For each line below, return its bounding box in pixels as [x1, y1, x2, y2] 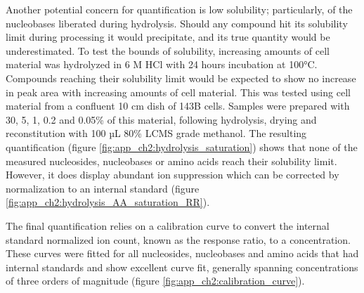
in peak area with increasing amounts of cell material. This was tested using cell [6, 84, 351, 99]
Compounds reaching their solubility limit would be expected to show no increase [6, 70, 356, 85]
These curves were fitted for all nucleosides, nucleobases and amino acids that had [6, 246, 359, 261]
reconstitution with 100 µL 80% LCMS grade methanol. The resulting [6, 126, 307, 141]
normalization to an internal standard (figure [6, 181, 200, 195]
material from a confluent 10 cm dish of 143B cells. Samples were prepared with [6, 98, 350, 113]
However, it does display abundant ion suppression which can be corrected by [6, 167, 339, 182]
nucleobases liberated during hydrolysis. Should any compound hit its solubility [6, 15, 348, 30]
